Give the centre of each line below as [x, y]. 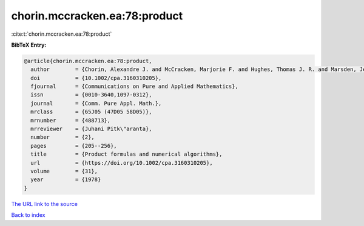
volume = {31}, [64, 171]
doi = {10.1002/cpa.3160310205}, [96, 78]
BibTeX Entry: [29, 45]
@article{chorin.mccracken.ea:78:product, [88, 61]
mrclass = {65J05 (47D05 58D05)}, [91, 112]
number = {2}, [63, 137]
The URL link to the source [45, 204]
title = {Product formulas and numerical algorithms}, [126, 154]
